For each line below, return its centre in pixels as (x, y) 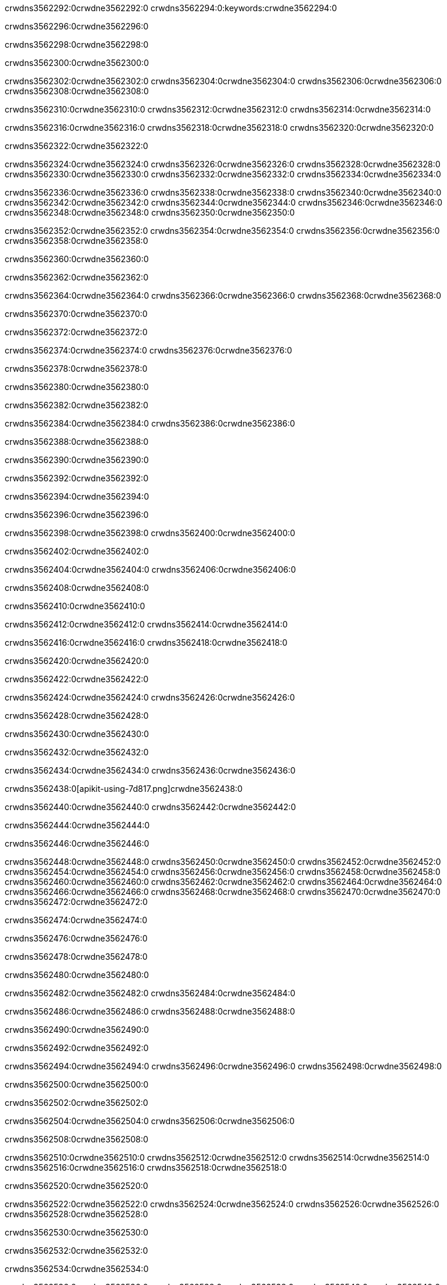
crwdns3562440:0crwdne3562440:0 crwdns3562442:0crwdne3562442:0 (151, 807)
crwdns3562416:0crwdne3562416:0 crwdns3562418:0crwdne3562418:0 (146, 642)
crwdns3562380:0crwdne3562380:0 (77, 387)
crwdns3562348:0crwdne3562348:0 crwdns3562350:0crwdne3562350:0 (150, 212)
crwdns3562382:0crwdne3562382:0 (77, 405)
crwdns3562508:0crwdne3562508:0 (77, 1139)
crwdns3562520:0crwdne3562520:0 (76, 1186)
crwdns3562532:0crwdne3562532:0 (76, 1251)
